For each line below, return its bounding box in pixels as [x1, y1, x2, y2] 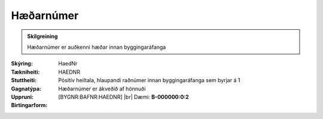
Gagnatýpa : [11, 85, 41, 92]
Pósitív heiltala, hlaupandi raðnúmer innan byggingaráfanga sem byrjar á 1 [58, 77, 240, 84]
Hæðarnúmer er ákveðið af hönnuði [58, 85, 146, 92]
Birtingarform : [11, 102, 48, 109]
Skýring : [11, 60, 33, 67]
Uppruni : [11, 93, 34, 101]
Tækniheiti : [11, 68, 40, 76]
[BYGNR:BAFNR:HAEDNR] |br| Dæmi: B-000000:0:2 [58, 93, 190, 101]
